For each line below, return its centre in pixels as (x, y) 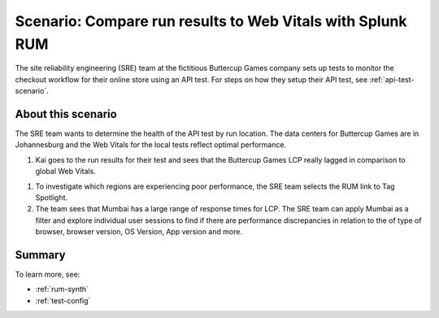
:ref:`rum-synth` (62, 290)
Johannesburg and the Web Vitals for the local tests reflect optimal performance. (151, 145)
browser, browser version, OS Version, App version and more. (139, 232)
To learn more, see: (48, 274)
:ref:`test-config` (63, 300)
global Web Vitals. (66, 172)
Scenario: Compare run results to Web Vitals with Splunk (211, 21)
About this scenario (66, 114)
